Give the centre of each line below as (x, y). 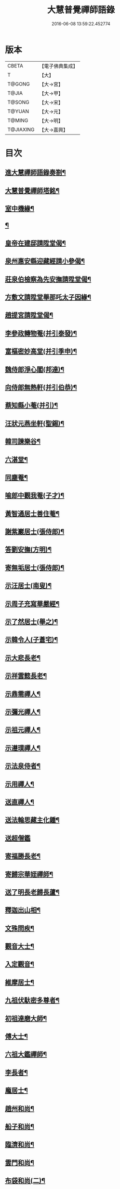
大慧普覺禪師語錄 (81, 10)
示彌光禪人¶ (23, 712)
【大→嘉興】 (54, 130)
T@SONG (19, 102)
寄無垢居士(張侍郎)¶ (35, 568)
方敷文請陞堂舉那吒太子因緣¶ (48, 297)
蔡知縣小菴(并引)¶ (32, 405)
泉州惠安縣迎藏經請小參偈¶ (45, 261)
